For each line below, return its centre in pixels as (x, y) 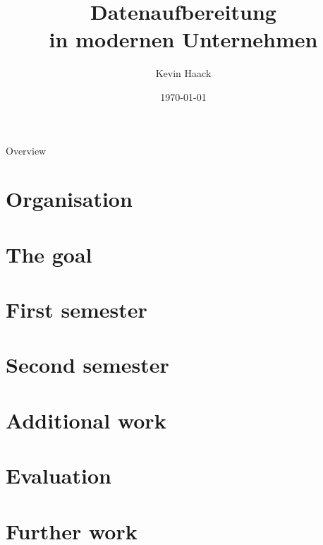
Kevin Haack (183, 73)
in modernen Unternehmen (183, 39)
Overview (26, 150)
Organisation (69, 199)
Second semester (87, 365)
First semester (77, 310)
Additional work (86, 420)
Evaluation (59, 475)
